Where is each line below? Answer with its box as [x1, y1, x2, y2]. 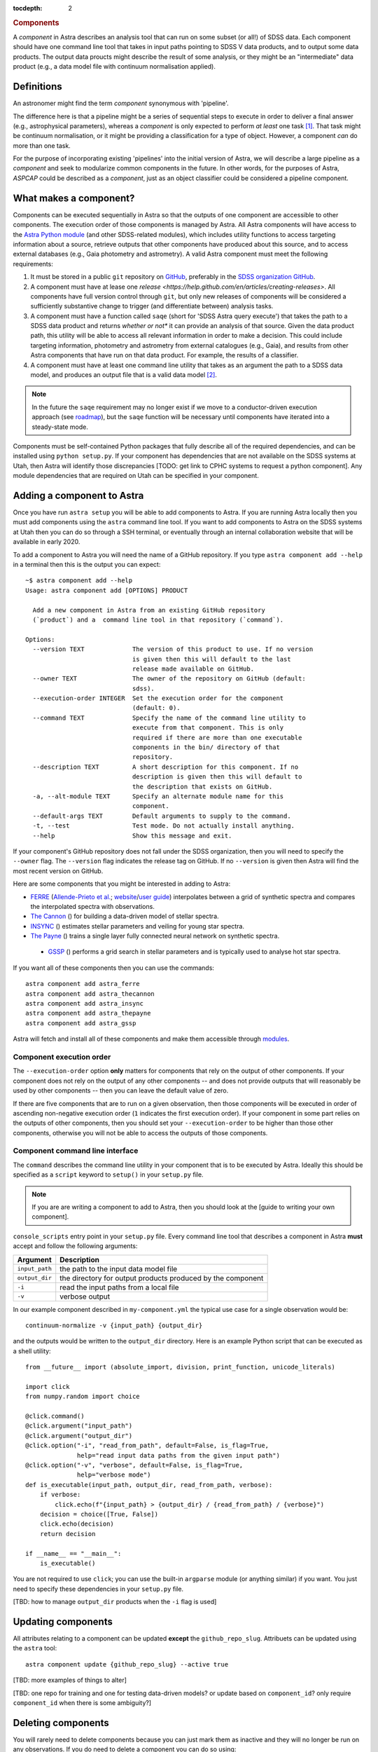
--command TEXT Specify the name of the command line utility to [32, 713, 306, 722]
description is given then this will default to [132, 773, 302, 781]
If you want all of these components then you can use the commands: [13, 964, 215, 972]
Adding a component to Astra [13, 489, 144, 501]
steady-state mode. [31, 423, 89, 431]
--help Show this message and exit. [32, 831, 232, 840]
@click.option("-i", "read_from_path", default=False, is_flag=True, [25, 1442, 269, 1450]
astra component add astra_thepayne [25, 1009, 151, 1018]
